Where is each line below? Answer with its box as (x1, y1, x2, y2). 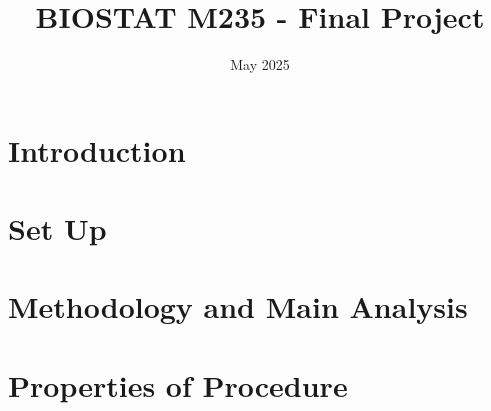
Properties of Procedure (8, 364, 348, 405)
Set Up (8, 208, 107, 249)
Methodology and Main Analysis (8, 286, 468, 327)
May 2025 (230, 54, 290, 75)
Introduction (8, 129, 186, 170)
